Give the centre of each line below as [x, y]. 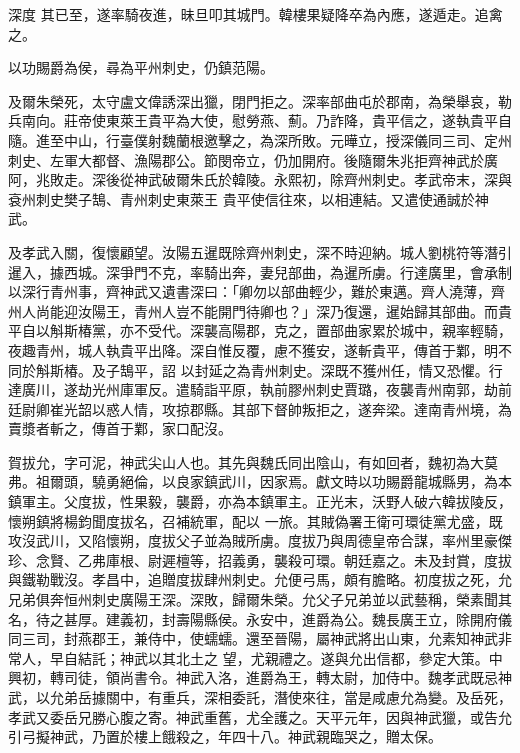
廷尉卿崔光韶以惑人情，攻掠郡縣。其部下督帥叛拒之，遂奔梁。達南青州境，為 [260, 408]
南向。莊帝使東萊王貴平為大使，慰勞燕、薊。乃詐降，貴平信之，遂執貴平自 [266, 120]
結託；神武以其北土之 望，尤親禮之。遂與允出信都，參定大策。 [283, 657]
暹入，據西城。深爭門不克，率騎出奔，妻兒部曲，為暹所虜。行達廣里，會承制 [260, 271]
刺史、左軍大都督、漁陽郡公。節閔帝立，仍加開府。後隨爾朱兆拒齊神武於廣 [253, 159]
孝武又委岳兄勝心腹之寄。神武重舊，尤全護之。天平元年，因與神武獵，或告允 [260, 716]
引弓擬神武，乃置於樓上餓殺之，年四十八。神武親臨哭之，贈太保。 [225, 736]
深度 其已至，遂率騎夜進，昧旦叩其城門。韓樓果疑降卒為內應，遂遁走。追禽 [255, 14]
